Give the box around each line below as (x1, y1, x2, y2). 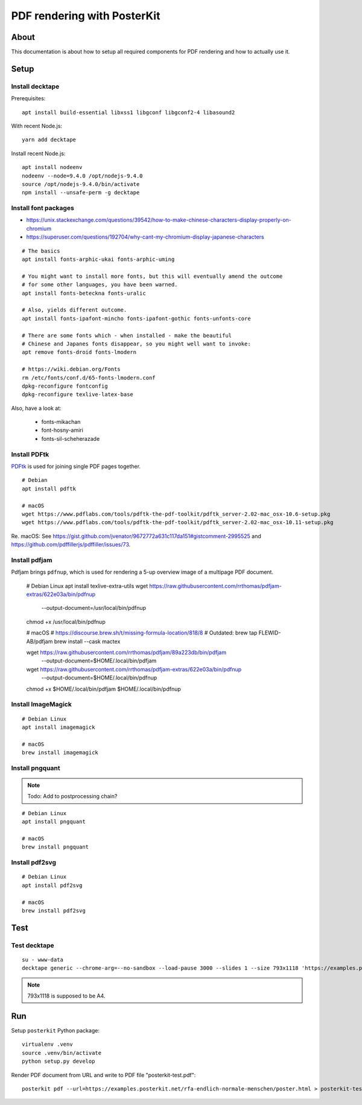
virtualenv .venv (22, 1041, 73, 1048)
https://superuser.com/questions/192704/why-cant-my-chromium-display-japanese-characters (26, 233, 265, 241)
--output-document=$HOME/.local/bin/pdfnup (41, 674, 157, 682)
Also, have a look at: (11, 405, 62, 412)
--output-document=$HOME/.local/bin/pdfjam (41, 657, 157, 664)
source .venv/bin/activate (22, 1049, 102, 1056)
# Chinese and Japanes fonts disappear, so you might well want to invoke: (22, 340, 251, 347)
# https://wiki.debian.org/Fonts (22, 366, 121, 373)
